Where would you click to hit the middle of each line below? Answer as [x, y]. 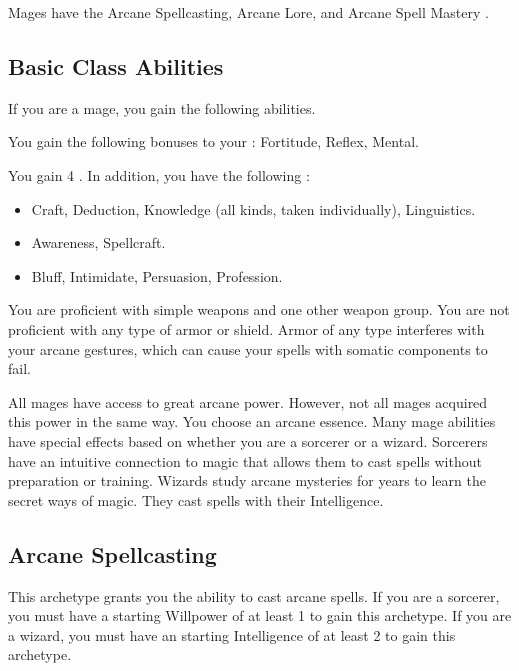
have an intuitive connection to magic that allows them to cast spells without [245, 460]
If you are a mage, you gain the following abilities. [162, 107]
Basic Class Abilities [116, 65]
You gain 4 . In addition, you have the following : [159, 174]
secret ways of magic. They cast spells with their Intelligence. [196, 499]
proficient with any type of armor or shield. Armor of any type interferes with [246, 328]
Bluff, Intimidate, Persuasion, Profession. [157, 275]
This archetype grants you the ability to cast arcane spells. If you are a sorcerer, [254, 595]
